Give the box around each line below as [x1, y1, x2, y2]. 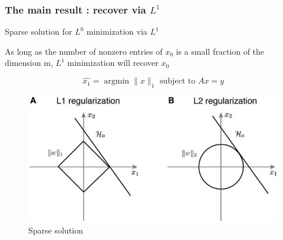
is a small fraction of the [176, 45, 265, 57]
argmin [104, 77, 130, 86]
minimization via [86, 25, 147, 38]
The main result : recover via [5, 2, 146, 16]
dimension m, [5, 56, 53, 69]
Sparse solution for [5, 25, 73, 38]
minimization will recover [67, 56, 159, 69]
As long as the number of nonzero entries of [5, 45, 163, 57]
